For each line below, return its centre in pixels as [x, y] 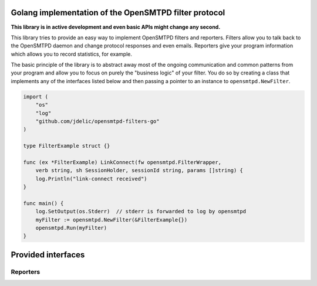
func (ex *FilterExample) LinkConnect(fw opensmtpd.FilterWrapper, [122, 162]
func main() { [43, 203]
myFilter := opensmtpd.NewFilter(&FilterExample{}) [112, 219]
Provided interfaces [48, 255]
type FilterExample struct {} [67, 146]
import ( [36, 96]
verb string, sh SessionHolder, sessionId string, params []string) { [139, 171]
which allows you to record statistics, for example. [71, 54]
